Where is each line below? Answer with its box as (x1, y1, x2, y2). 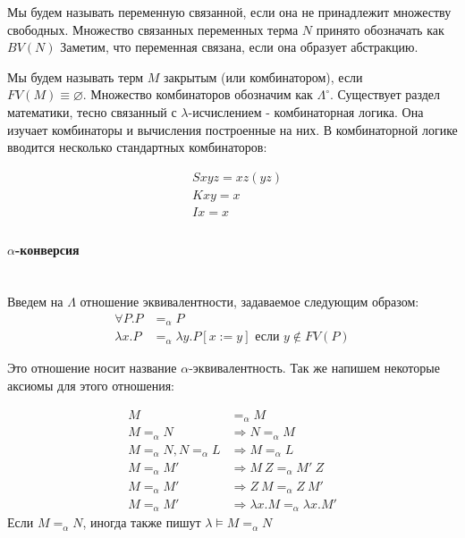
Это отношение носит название (7, 358, 177, 377)
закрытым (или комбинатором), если (164, 67, 363, 86)
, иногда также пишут (82, 513, 201, 532)
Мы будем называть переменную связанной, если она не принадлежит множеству (7, 3, 452, 21)
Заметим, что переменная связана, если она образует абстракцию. (60, 38, 418, 56)
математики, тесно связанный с (7, 102, 177, 121)
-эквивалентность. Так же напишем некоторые (189, 358, 440, 377)
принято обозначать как (316, 20, 444, 38)
